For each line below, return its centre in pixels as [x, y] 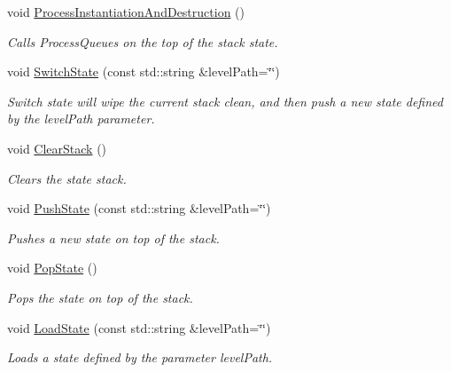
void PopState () [52, 268]
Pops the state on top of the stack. [100, 297]
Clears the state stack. [67, 178]
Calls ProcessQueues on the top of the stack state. [143, 41]
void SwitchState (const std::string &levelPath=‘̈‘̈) [144, 71]
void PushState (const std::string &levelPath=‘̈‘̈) [139, 208]
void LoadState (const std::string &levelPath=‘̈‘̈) [139, 327]
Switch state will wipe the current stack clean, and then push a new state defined [225, 101]
